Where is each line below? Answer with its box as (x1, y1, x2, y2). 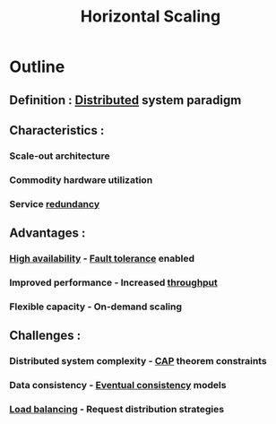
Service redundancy (9, 197, 100, 210)
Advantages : (9, 226, 86, 241)
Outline (9, 56, 65, 77)
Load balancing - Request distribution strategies (9, 403, 225, 416)
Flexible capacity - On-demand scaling (9, 300, 182, 313)
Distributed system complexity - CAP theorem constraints (9, 355, 267, 368)
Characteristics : (9, 123, 105, 138)
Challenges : (9, 328, 82, 343)
